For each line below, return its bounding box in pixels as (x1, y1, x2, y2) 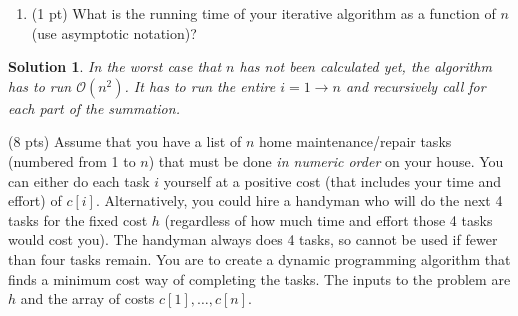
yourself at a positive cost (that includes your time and (163, 170, 501, 191)
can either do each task (8, 170, 150, 191)
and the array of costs (20, 288, 155, 309)
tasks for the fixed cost (8, 209, 148, 230)
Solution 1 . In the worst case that (8, 56, 222, 77)
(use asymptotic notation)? (31, 22, 197, 43)
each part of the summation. (8, 97, 180, 118)
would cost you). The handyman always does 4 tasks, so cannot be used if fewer (8, 229, 498, 250)
